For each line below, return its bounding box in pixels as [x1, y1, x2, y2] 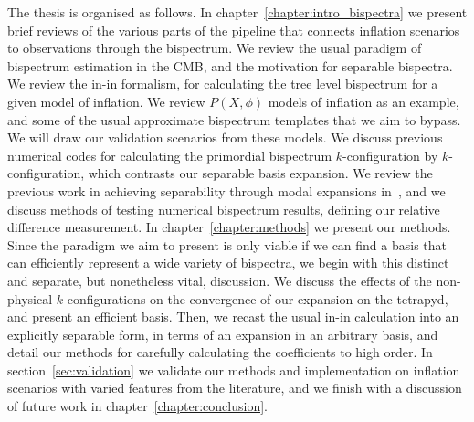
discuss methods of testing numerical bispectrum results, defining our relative [7, 199, 440, 218]
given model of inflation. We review [7, 91, 205, 111]
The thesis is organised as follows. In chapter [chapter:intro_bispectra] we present [7, 3, 468, 21]
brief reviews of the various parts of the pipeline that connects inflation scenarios [7, 20, 460, 39]
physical [7, 289, 53, 308]
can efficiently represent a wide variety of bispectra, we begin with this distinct [7, 253, 449, 272]
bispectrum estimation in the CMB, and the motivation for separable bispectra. [7, 56, 453, 75]
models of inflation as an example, [268, 91, 459, 111]
